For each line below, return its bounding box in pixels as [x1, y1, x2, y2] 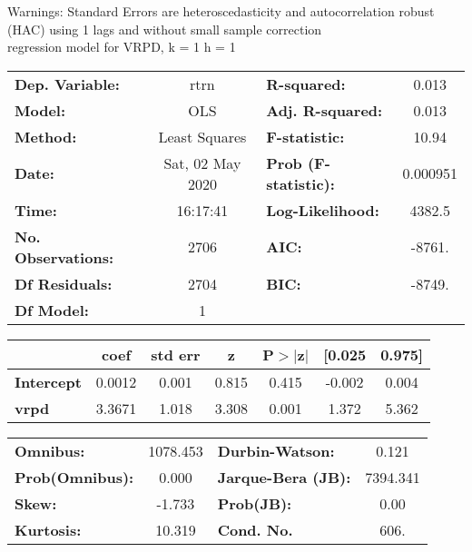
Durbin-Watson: [217, 439, 335, 461]
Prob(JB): [217, 492, 292, 514]
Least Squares [158, 125, 247, 147]
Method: [15, 125, 77, 147]
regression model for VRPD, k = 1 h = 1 [7, 37, 236, 56]
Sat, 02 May [163, 152, 241, 173]
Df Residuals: [15, 272, 113, 294]
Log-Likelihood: [266, 199, 379, 221]
